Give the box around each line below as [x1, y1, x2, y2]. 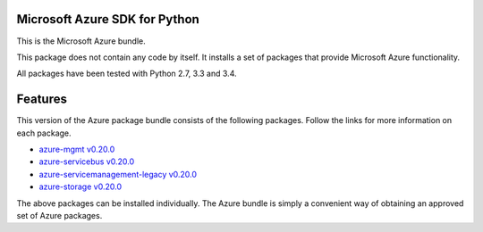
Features [16, 92, 67, 107]
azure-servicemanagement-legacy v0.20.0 [38, 169, 197, 179]
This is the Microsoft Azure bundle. [16, 36, 147, 46]
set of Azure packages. [16, 210, 103, 220]
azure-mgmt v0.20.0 [38, 144, 115, 154]
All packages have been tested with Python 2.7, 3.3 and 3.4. [16, 68, 237, 79]
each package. [16, 128, 72, 138]
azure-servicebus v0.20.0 [38, 156, 135, 167]
